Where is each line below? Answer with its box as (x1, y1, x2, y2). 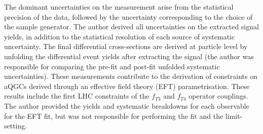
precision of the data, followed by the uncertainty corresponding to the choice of (4, 11, 253, 22)
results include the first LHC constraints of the (4, 91, 149, 101)
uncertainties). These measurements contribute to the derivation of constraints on (4, 71, 257, 81)
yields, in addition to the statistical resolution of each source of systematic (4, 31, 235, 41)
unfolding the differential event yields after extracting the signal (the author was (4, 51, 254, 61)
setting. (4, 120, 27, 131)
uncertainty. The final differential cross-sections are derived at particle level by (4, 41, 248, 52)
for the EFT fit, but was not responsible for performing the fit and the (4, 110, 223, 121)
